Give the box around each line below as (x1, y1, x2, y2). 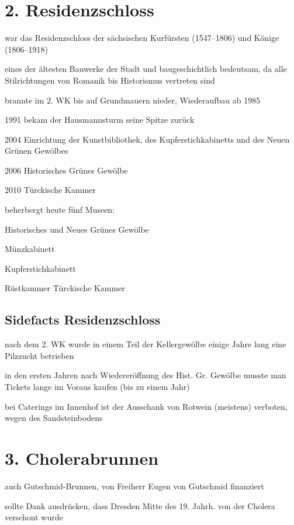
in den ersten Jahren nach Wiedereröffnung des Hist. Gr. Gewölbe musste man (5, 369, 286, 381)
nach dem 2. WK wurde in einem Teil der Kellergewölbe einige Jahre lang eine (5, 338, 286, 350)
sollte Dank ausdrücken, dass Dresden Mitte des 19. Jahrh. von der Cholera (5, 499, 275, 512)
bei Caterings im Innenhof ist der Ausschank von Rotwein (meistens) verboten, (5, 400, 288, 412)
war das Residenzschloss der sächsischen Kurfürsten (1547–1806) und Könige (5, 32, 279, 44)
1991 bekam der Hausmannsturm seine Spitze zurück (5, 113, 195, 126)
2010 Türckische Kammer (5, 184, 96, 196)
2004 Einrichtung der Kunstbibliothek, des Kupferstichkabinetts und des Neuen (5, 133, 290, 145)
